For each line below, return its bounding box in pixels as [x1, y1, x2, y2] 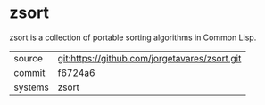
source [13, 52, 43, 64]
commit [13, 66, 46, 78]
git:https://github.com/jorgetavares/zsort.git [57, 52, 242, 64]
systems [13, 81, 49, 93]
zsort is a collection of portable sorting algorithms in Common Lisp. [9, 32, 257, 43]
